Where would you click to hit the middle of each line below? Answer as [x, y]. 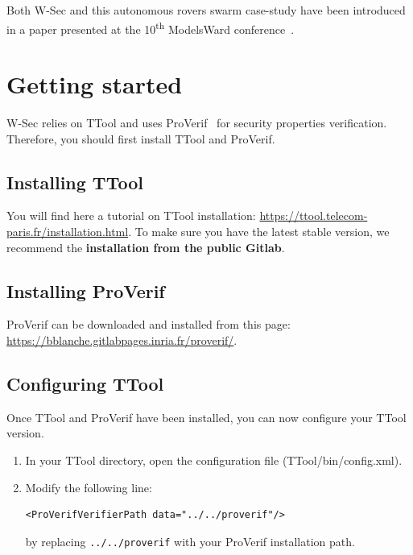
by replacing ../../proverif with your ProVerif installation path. [190, 541]
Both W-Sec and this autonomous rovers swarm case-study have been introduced [206, 10]
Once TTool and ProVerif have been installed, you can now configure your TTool [206, 417]
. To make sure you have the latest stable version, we [259, 231]
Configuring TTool [85, 383]
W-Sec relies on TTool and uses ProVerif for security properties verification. [197, 122]
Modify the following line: [89, 487]
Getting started [95, 84]
